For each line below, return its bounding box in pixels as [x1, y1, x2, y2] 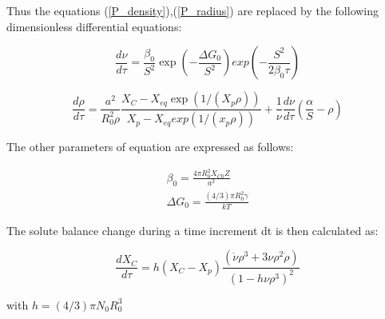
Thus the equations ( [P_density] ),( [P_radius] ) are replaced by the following [6, 2, 379, 18]
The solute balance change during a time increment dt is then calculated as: [6, 221, 379, 238]
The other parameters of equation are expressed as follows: [6, 138, 294, 155]
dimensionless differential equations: [6, 18, 182, 34]
